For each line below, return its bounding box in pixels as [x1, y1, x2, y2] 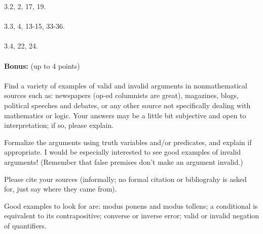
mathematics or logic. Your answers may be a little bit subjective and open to [4, 110, 246, 120]
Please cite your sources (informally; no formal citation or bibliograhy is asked [4, 173, 247, 184]
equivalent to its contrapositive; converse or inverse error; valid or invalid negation [4, 210, 259, 221]
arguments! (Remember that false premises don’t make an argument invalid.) [4, 156, 243, 167]
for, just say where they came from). [4, 183, 117, 194]
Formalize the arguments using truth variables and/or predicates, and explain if [4, 136, 252, 147]
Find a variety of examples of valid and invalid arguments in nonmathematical [4, 80, 247, 90]
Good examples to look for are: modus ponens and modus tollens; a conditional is [4, 200, 258, 211]
